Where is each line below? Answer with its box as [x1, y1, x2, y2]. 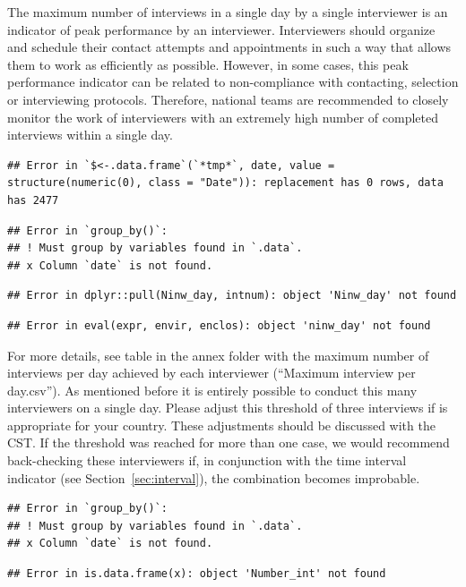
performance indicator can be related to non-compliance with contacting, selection [7, 72, 459, 91]
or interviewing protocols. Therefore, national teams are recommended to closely [7, 89, 449, 108]
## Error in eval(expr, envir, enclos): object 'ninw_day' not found [7, 319, 431, 332]
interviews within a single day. [7, 125, 173, 144]
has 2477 [7, 193, 59, 207]
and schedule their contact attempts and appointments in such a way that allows [7, 38, 452, 56]
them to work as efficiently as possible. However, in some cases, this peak [7, 55, 409, 73]
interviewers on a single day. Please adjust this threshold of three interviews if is [7, 398, 448, 417]
